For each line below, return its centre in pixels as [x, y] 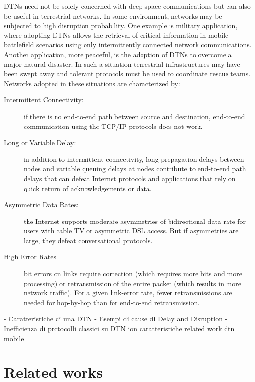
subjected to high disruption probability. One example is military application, [121, 25]
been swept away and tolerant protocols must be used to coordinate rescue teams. [127, 74]
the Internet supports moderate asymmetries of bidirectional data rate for [135, 221]
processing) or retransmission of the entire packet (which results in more [132, 283]
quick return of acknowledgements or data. [88, 188]
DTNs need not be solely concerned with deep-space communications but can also [127, 6]
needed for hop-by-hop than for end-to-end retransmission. [112, 302]
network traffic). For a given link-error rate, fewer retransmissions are [128, 293]
